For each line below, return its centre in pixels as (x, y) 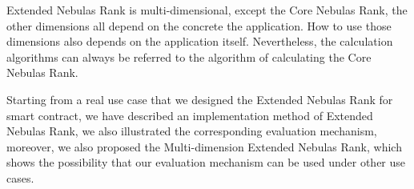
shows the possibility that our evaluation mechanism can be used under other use (206, 162)
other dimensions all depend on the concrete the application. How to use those (199, 25)
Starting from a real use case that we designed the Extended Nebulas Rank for (200, 99)
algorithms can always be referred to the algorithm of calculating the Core (189, 56)
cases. (20, 177)
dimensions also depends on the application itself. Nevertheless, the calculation (200, 41)
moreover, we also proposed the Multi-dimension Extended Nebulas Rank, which (204, 146)
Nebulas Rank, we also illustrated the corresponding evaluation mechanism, (192, 131)
